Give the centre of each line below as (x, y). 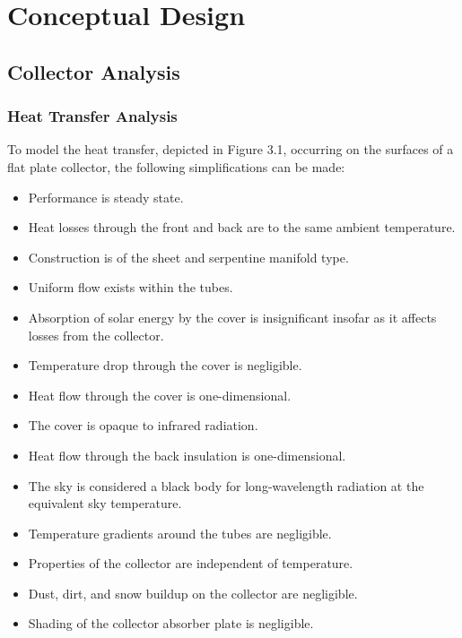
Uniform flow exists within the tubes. (131, 287)
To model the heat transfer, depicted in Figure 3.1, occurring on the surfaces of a (231, 149)
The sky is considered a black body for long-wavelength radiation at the (226, 485)
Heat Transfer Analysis (92, 116)
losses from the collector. (96, 335)
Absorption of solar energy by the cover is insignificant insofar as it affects (232, 317)
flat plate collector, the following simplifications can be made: (176, 166)
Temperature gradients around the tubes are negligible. (180, 533)
